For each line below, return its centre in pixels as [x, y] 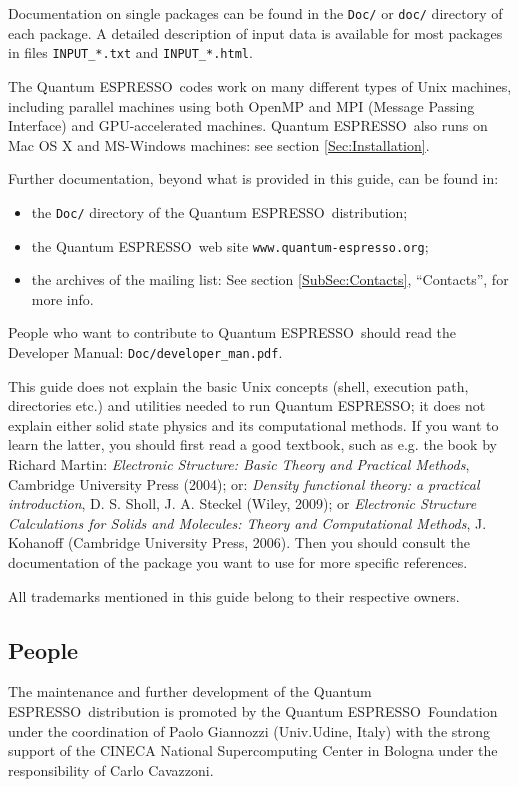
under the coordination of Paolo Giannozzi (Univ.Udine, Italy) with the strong [249, 730]
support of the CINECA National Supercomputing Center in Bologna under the [253, 750]
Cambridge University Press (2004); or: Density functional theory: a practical [244, 483]
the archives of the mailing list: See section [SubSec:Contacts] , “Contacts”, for [270, 279]
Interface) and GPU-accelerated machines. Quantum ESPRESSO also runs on [248, 125]
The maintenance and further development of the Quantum [190, 691]
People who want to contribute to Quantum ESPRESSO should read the [232, 332]
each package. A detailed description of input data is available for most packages [255, 32]
